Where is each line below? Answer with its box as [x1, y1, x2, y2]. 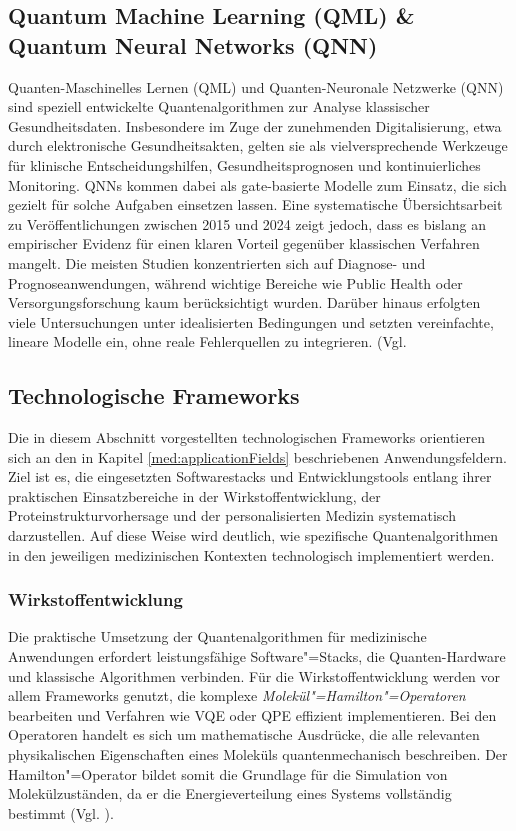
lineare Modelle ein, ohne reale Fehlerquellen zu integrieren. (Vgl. [8, 331, 407, 352]
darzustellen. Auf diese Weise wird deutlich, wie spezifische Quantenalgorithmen [8, 525, 499, 546]
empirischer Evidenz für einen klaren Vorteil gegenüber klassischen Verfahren [8, 233, 480, 254]
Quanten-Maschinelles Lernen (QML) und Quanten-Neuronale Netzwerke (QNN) [8, 76, 504, 97]
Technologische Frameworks [8, 380, 300, 411]
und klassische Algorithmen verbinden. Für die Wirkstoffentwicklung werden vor [8, 665, 501, 686]
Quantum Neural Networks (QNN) [8, 29, 378, 60]
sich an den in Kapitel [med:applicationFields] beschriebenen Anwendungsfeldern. [8, 446, 507, 467]
